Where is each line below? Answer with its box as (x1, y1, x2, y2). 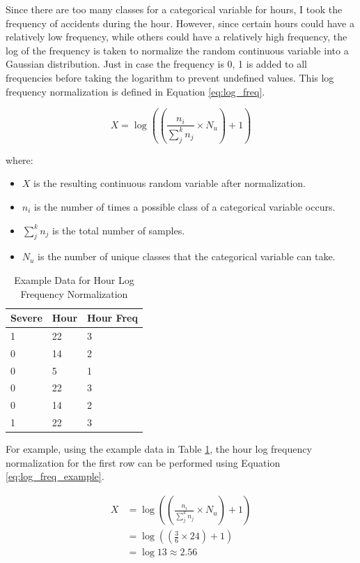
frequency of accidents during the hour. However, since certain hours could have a (6, 15, 354, 30)
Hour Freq (87, 310, 138, 325)
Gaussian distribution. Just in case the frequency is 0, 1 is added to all (6, 57, 307, 71)
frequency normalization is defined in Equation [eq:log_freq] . (6, 84, 265, 98)
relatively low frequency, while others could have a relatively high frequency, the (6, 29, 347, 44)
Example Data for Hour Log (14, 272, 134, 287)
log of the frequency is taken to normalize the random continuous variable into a (6, 43, 349, 57)
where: (6, 152, 33, 167)
